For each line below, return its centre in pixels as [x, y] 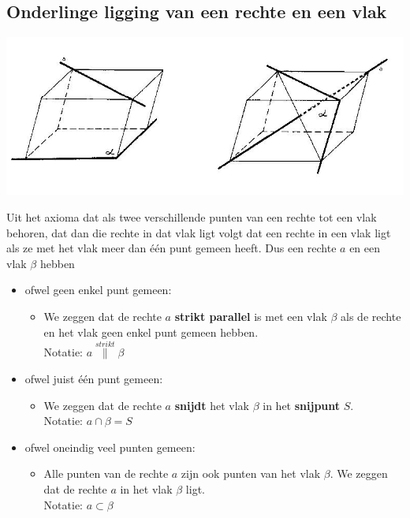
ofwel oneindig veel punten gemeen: [110, 447]
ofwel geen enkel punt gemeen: [98, 290]
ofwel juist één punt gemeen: [94, 379]
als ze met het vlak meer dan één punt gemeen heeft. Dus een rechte [171, 248]
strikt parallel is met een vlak [251, 317]
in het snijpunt [302, 405]
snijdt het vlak [212, 405]
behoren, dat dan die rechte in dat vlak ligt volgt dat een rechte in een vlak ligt [199, 232]
